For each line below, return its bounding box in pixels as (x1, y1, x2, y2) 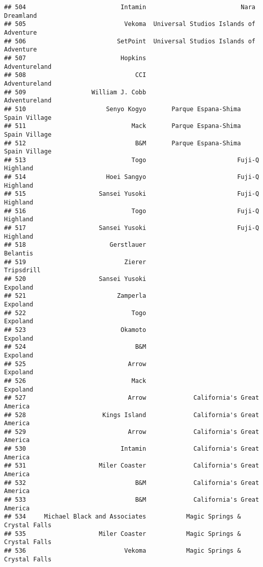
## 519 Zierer (4, 258, 147, 266)
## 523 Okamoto (4, 326, 147, 333)
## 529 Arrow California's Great (4, 428, 259, 435)
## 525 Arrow (4, 360, 147, 368)
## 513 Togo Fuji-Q (4, 156, 259, 164)
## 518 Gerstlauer (4, 241, 147, 249)
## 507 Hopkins (4, 54, 147, 62)
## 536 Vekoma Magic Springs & (4, 547, 241, 554)
